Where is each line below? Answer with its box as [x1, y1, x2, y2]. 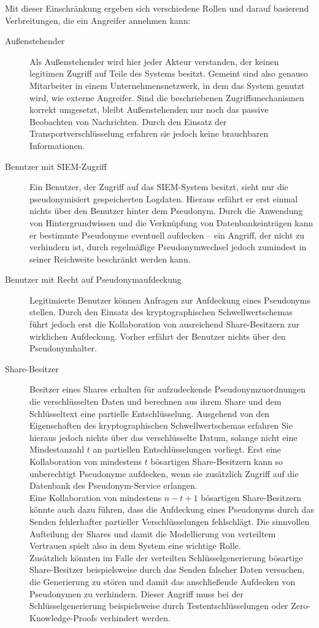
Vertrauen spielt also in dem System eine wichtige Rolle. [29, 539, 241, 552]
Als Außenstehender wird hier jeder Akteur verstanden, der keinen [29, 55, 279, 67]
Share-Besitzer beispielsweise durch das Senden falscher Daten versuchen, [29, 563, 305, 576]
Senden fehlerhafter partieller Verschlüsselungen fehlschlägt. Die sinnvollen [29, 515, 310, 527]
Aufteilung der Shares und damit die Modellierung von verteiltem [29, 527, 276, 540]
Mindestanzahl [29, 443, 85, 456]
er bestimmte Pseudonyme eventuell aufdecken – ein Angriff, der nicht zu [29, 228, 305, 241]
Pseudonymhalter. [29, 342, 97, 354]
